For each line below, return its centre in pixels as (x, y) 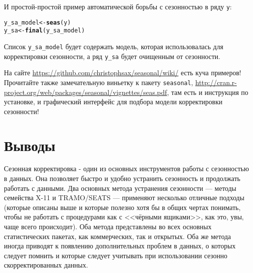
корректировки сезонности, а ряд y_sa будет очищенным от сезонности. (112, 56)
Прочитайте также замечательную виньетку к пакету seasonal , (98, 82)
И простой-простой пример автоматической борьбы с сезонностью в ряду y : (118, 6)
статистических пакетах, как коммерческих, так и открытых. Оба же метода (118, 236)
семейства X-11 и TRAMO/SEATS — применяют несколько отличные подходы (124, 197)
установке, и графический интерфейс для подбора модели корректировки (113, 102)
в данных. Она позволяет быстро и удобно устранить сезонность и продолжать (122, 178)
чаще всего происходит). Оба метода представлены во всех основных (108, 226)
